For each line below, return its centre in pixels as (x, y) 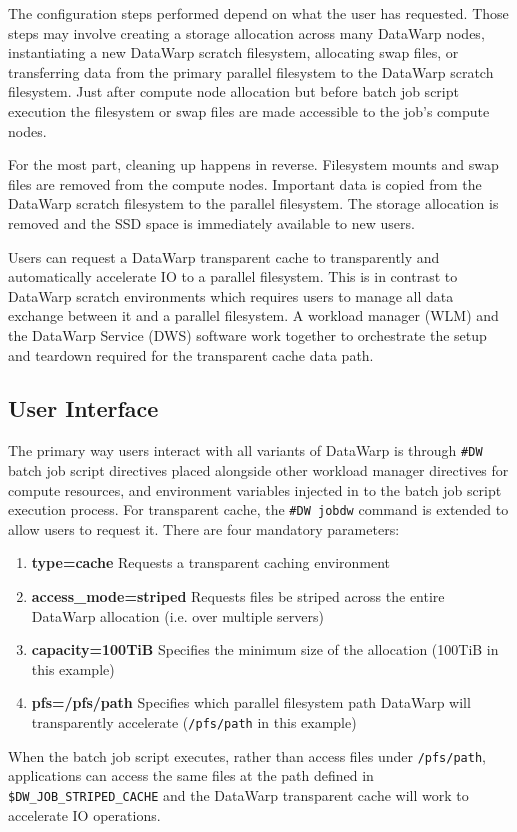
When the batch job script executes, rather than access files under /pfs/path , (247, 755)
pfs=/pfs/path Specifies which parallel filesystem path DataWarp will (251, 702)
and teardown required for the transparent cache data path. (191, 354)
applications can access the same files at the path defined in (191, 775)
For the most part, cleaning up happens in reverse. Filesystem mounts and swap (253, 164)
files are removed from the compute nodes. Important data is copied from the (245, 183)
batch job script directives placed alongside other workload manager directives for (258, 469)
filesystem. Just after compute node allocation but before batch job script (233, 91)
